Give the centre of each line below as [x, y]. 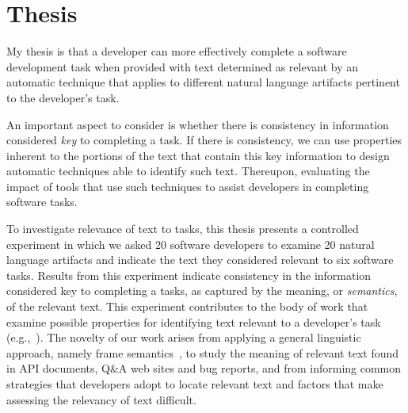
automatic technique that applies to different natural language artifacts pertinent [203, 82]
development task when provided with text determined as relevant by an [182, 66]
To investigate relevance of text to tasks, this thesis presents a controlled [183, 229]
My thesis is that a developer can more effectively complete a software [177, 51]
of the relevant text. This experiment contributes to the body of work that [187, 306]
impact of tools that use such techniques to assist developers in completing [188, 186]
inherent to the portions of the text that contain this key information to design [198, 155]
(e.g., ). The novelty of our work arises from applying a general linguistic [184, 337]
